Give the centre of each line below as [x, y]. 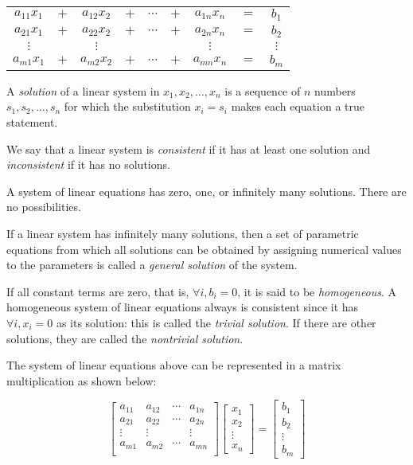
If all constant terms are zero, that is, [98, 291]
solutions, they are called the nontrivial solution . [125, 338]
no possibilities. [44, 207]
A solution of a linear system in [83, 90]
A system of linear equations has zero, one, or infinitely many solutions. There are [206, 191]
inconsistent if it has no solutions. [88, 164]
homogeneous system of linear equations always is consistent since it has [183, 307]
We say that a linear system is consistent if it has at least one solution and [189, 148]
